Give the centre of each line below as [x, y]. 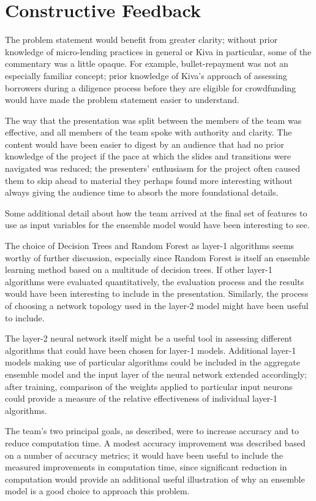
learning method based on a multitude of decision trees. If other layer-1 [139, 270]
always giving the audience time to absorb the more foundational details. [142, 192]
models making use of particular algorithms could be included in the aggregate [152, 362]
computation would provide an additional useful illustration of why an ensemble [155, 479]
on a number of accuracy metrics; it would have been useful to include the [144, 455]
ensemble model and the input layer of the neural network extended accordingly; [156, 374]
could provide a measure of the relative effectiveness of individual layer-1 [141, 398]
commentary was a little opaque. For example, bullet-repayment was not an [147, 63]
